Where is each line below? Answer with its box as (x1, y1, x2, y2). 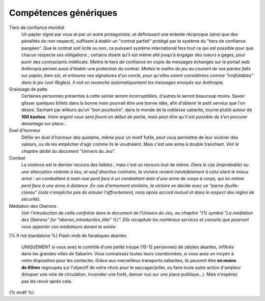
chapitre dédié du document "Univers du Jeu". (21, 148, 115, 154)
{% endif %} (9, 290, 34, 295)
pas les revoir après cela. (21, 278, 72, 284)
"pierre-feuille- (209, 182, 240, 189)
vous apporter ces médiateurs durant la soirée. (21, 223, 117, 229)
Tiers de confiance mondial (9, 25, 65, 30)
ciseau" (21, 189, 37, 195)
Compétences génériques (9, 7, 118, 18)
